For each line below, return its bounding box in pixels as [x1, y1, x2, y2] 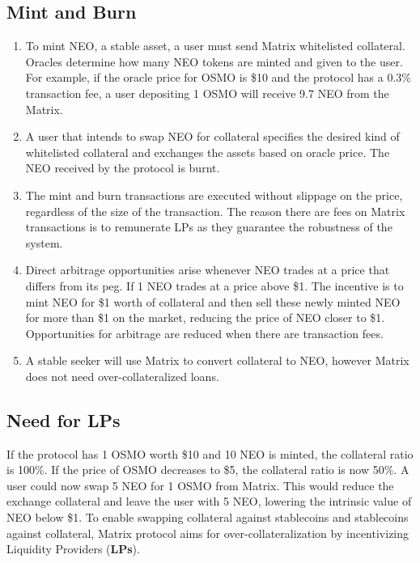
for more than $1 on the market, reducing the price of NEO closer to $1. [25, 309, 385, 326]
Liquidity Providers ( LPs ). [6, 540, 140, 557]
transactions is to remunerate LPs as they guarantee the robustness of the [25, 218, 392, 235]
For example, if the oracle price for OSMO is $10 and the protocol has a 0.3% [25, 69, 411, 86]
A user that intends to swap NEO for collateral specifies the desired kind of [25, 128, 400, 145]
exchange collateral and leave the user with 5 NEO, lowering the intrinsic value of [6, 493, 412, 510]
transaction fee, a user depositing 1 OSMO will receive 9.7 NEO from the [25, 84, 389, 101]
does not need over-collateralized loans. [25, 367, 219, 384]
